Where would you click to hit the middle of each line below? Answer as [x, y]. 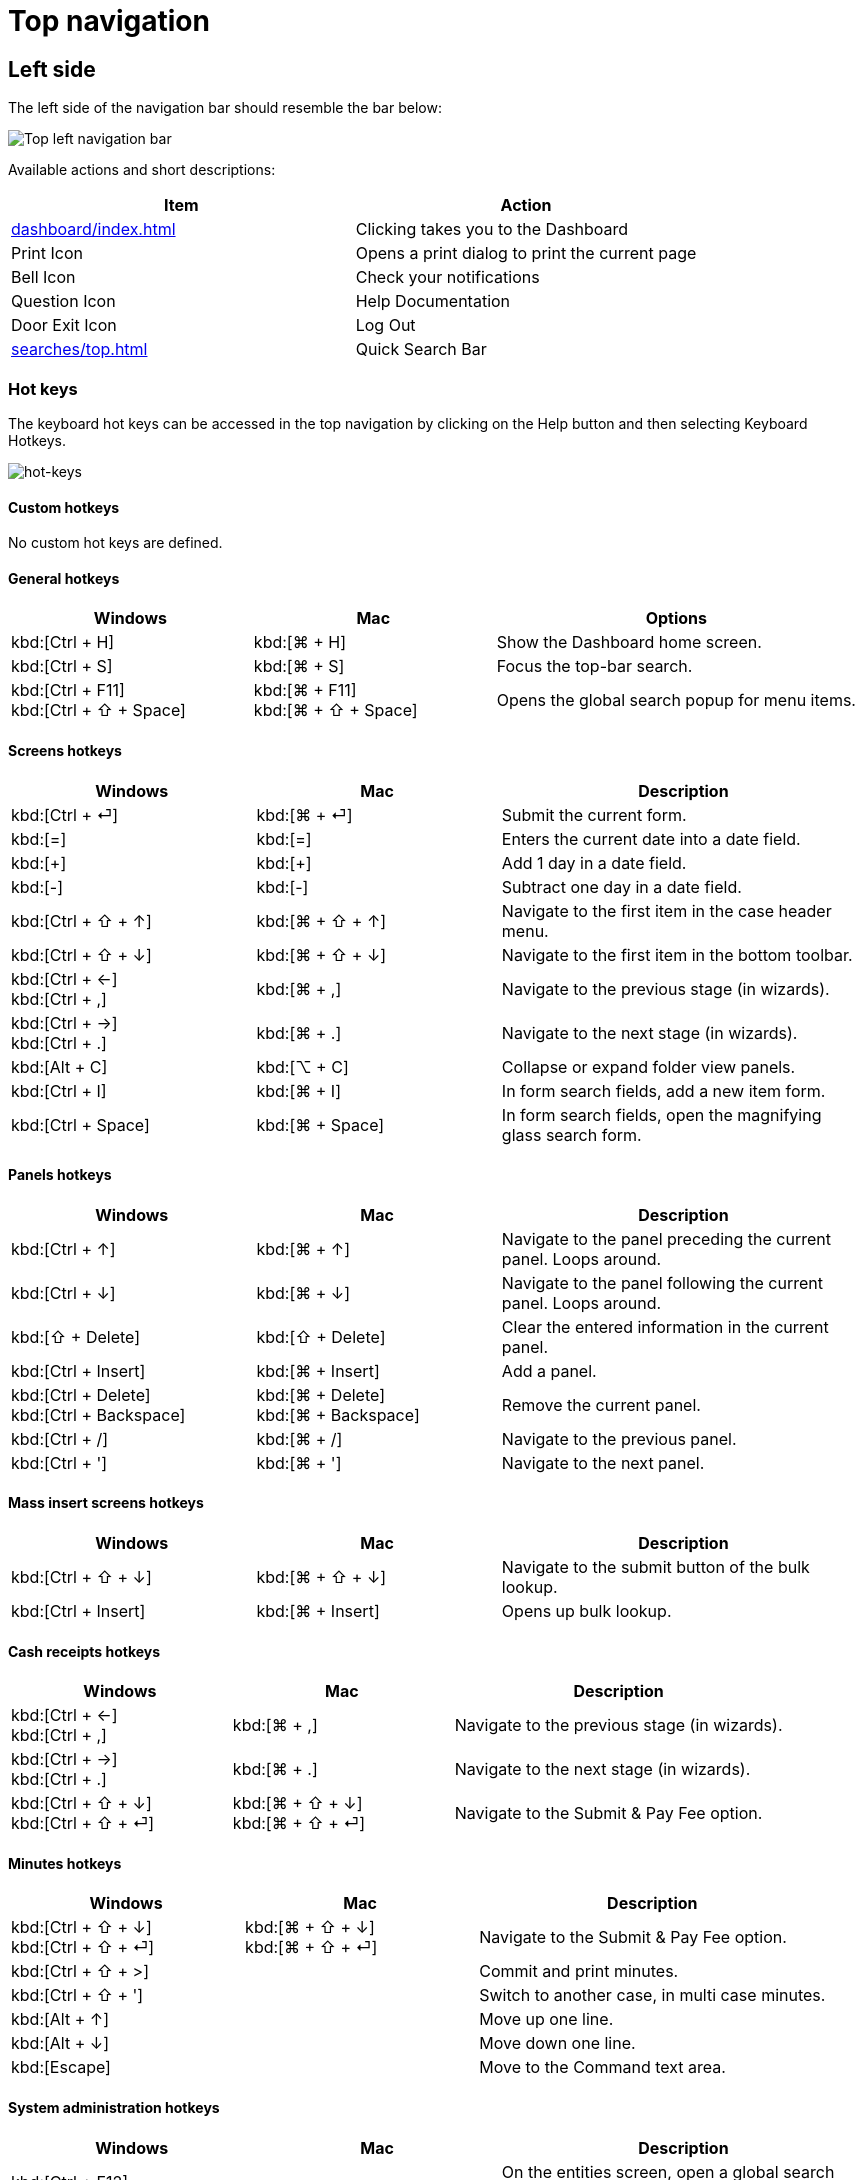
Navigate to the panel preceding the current [666, 1238]
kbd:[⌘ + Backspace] [338, 1414]
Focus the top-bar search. [594, 666]
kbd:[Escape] [61, 2067]
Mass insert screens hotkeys [106, 1503]
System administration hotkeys [114, 2108]
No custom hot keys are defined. [115, 543]
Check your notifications [447, 277]
